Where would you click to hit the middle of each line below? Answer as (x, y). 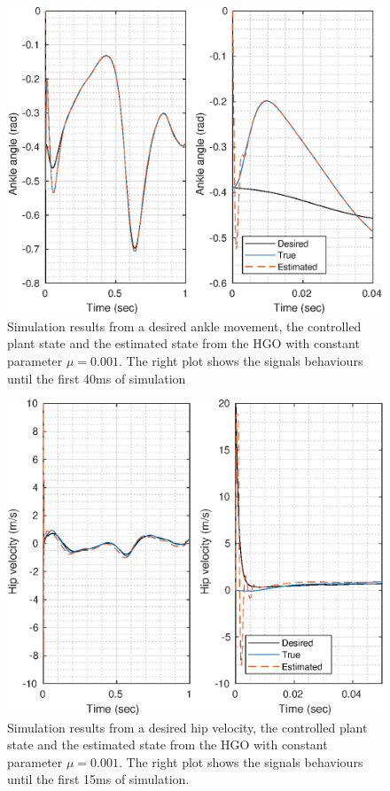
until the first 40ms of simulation (97, 378)
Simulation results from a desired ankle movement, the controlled (184, 326)
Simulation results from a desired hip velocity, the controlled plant (187, 727)
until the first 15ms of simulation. (98, 779)
